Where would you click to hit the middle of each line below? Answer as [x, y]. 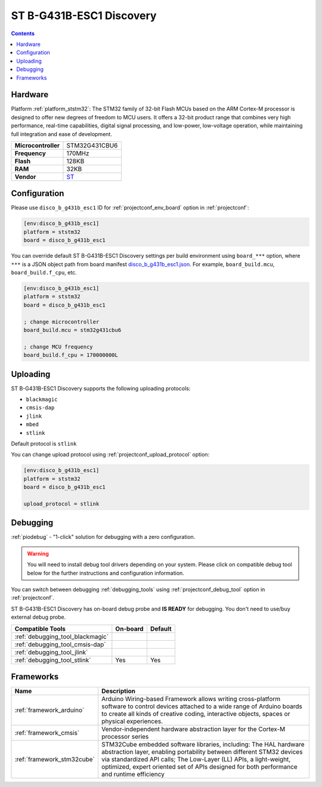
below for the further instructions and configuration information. [106, 573]
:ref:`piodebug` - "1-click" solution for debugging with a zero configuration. [103, 537]
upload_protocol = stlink [61, 504]
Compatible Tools [40, 628]
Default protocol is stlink [44, 443]
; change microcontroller [61, 322]
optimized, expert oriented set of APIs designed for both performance [199, 767]
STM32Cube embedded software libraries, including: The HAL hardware [203, 745]
